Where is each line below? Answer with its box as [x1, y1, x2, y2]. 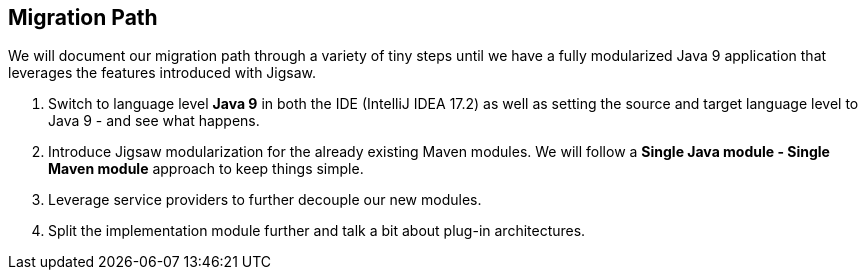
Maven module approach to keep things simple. [48, 160, 364, 178]
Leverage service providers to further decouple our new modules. [48, 191, 482, 209]
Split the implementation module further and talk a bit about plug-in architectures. [48, 222, 586, 240]
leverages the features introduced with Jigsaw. [8, 64, 317, 82]
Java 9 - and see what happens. [48, 112, 260, 130]
